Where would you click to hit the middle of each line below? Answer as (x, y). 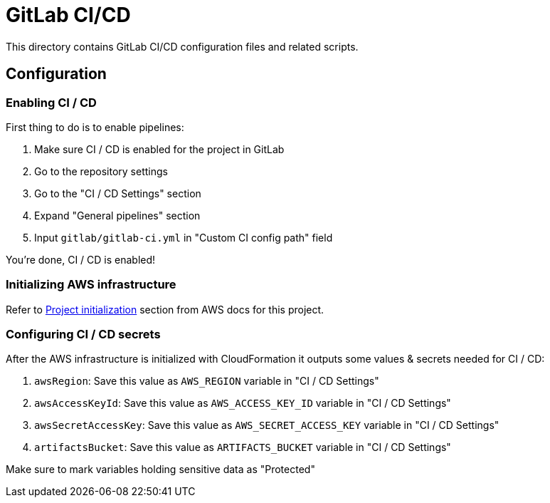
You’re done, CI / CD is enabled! (81, 259)
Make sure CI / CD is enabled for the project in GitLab (159, 149)
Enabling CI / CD (51, 102)
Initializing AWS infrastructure (91, 285)
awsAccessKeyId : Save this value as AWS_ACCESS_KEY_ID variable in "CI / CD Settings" (243, 403)
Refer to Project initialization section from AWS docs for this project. (165, 309)
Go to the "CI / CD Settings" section (118, 193)
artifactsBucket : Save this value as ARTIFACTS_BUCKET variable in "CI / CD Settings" (243, 447)
